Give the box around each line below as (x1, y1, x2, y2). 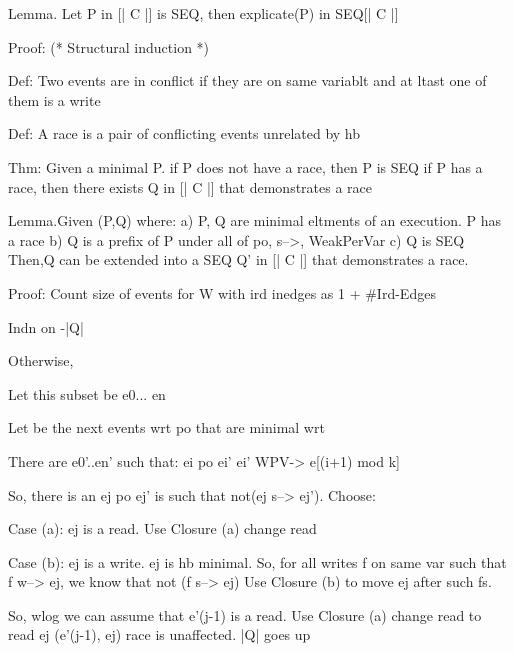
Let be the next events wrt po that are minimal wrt (8, 417, 325, 438)
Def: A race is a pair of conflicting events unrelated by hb (8, 123, 361, 144)
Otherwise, (8, 350, 74, 371)
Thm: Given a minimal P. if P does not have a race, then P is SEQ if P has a (8, 156, 483, 177)
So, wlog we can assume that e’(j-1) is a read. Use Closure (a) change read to (8, 604, 482, 625)
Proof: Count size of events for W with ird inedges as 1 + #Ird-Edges (8, 282, 436, 303)
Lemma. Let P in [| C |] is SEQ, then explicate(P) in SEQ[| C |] (8, 3, 399, 23)
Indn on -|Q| (8, 316, 84, 337)
